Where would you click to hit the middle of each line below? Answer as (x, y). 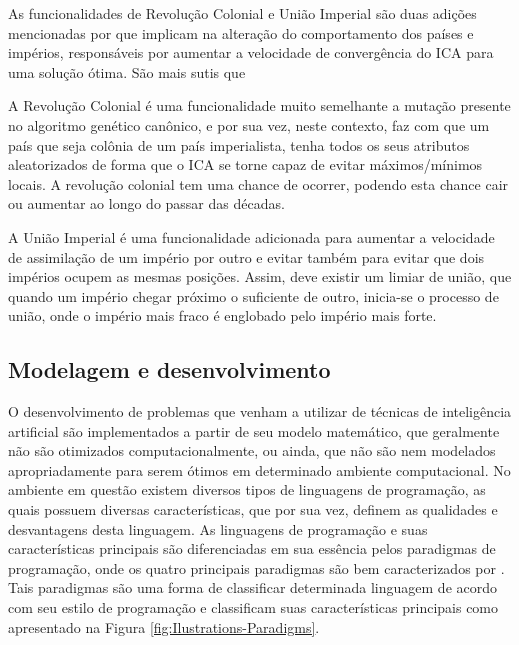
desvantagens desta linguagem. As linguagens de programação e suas (218, 528)
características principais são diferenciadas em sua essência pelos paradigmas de (252, 548)
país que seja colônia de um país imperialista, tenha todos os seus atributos (239, 144)
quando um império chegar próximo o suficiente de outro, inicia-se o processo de (253, 295)
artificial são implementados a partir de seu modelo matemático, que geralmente (254, 430)
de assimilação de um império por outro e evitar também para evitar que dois (246, 256)
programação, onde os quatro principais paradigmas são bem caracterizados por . (256, 567)
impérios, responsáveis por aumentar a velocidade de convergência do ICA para (251, 52)
